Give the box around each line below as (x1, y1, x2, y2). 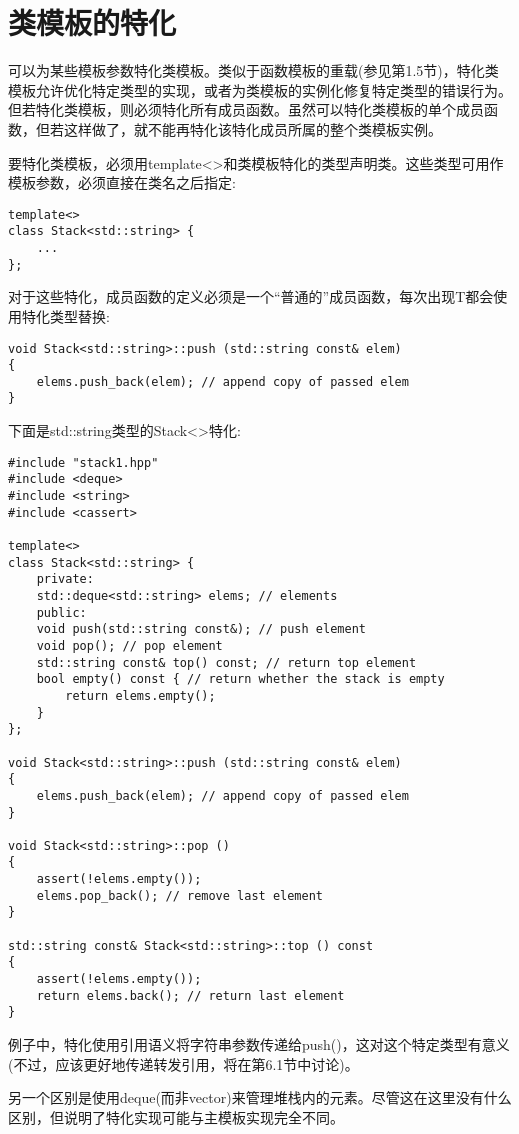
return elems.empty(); (65, 688, 216, 703)
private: (36, 572, 94, 587)
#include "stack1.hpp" (8, 455, 159, 470)
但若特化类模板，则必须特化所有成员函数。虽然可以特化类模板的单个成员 (8, 99, 484, 120)
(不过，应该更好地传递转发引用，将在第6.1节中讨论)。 (8, 1053, 359, 1074)
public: (36, 605, 87, 620)
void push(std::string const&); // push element (36, 622, 366, 637)
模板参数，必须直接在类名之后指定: (8, 172, 236, 193)
